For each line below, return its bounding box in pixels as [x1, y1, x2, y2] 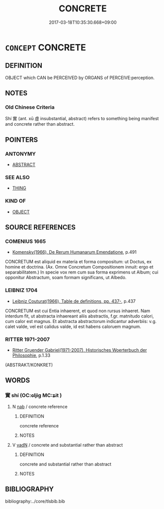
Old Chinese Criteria [5, 104, 55, 111]
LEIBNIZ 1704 [5, 287, 38, 294]
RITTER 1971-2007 [5, 336, 50, 343]
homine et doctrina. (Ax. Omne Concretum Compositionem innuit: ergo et [5, 264, 154, 270]
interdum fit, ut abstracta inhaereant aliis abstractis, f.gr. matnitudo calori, [5, 313, 154, 319]
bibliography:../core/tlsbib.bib [5, 498, 66, 504]
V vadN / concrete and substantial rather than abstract [12, 442, 123, 448]
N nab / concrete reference [12, 404, 68, 410]
